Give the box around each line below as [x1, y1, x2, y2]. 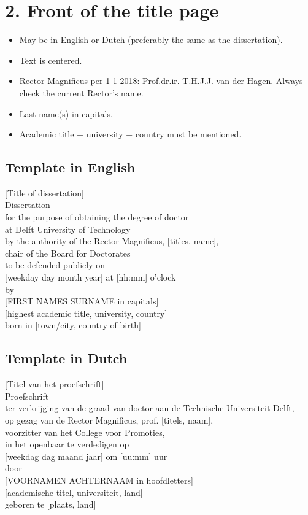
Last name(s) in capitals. [19, 107, 113, 120]
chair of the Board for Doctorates [5, 246, 131, 259]
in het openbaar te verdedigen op [5, 438, 129, 451]
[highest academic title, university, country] [5, 306, 167, 319]
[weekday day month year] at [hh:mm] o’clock [5, 271, 176, 284]
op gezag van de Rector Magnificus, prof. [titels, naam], [5, 414, 214, 426]
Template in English [5, 158, 136, 177]
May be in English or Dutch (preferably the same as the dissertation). [19, 33, 283, 46]
